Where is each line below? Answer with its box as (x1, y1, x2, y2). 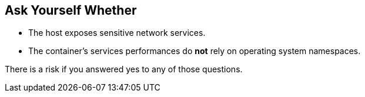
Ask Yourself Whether (5, 3, 137, 18)
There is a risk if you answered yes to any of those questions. (5, 64, 243, 75)
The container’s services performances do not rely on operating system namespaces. (28, 46, 361, 56)
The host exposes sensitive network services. (28, 28, 206, 38)
